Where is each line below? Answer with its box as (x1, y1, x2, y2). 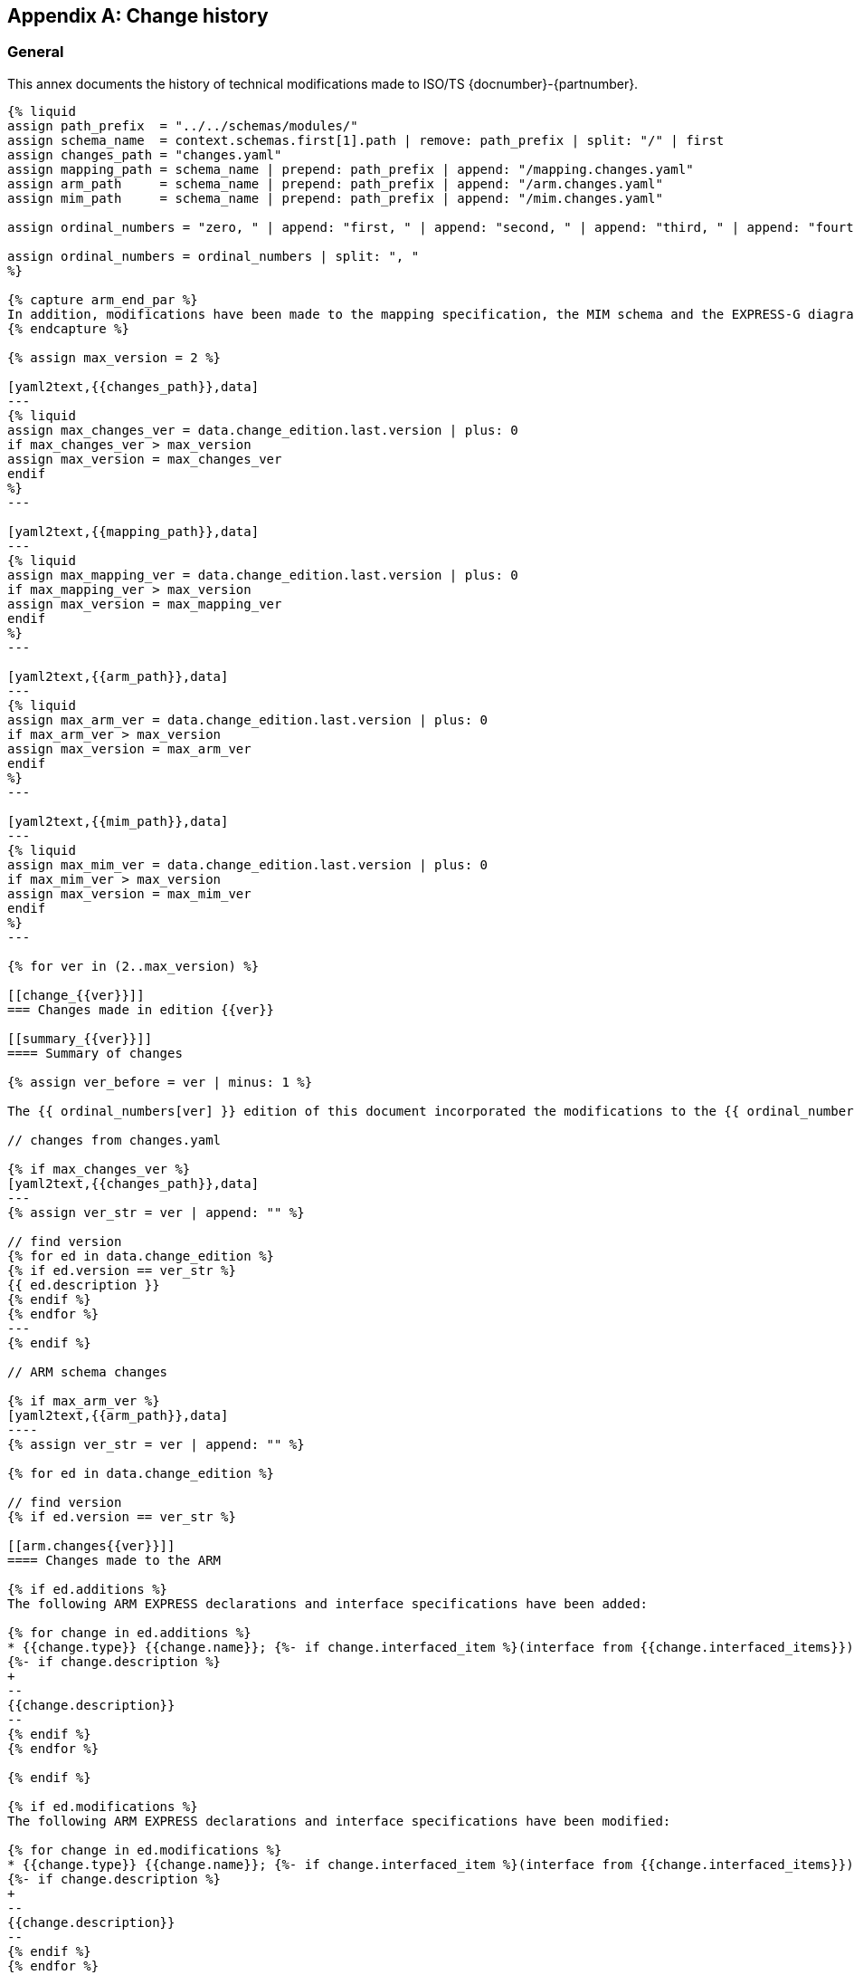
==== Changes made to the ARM (7, 1552, 222, 1568)
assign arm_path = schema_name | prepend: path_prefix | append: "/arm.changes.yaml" (7, 176, 663, 191)
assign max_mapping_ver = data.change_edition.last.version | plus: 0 (7, 567, 518, 582)
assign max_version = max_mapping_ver (7, 596, 282, 611)
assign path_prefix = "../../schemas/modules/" (7, 118, 358, 133)
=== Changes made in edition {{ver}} (7, 1002, 275, 1017)
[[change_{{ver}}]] (7, 987, 145, 1002)
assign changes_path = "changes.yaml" (7, 147, 282, 162)
